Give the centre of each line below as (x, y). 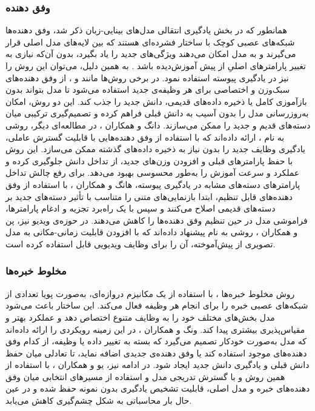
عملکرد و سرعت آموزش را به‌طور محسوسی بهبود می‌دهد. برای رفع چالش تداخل (153, 172)
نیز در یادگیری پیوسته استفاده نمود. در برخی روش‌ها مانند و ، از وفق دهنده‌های (147, 77)
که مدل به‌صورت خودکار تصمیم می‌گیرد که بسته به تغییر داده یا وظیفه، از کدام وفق (156, 341)
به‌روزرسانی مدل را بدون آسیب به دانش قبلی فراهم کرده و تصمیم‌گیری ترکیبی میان (157, 113)
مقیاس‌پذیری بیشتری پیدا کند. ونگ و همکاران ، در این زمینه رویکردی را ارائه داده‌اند (155, 329)
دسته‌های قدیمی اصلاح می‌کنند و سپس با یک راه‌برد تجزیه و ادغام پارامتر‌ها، (141, 208)
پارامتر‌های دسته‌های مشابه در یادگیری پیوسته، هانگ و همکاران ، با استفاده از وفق (153, 184)
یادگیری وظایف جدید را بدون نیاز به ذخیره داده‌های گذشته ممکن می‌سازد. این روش (155, 149)
